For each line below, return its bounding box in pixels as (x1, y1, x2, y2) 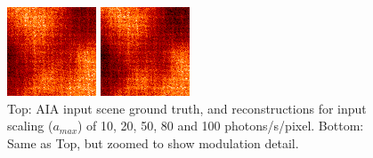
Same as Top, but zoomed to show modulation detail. (7, 133, 299, 152)
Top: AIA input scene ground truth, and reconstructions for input (7, 99, 367, 117)
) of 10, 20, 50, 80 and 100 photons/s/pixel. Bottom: (77, 116, 364, 135)
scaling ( (7, 116, 53, 135)
